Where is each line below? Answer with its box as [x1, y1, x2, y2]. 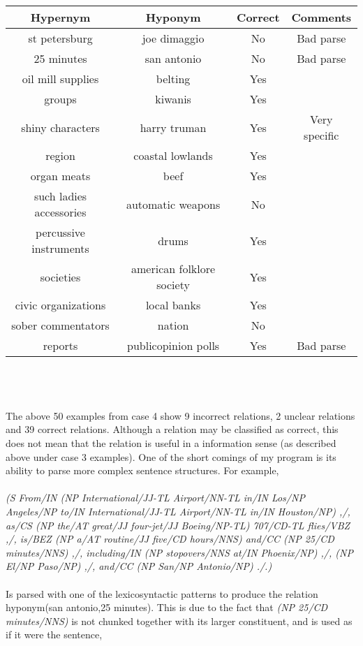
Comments [291, 9, 352, 25]
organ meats [30, 168, 91, 184]
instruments [31, 240, 89, 256]
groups [44, 91, 77, 107]
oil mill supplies [22, 71, 99, 87]
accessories [34, 204, 87, 220]
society [156, 277, 190, 293]
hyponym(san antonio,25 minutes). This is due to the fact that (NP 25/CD [6, 600, 328, 615]
